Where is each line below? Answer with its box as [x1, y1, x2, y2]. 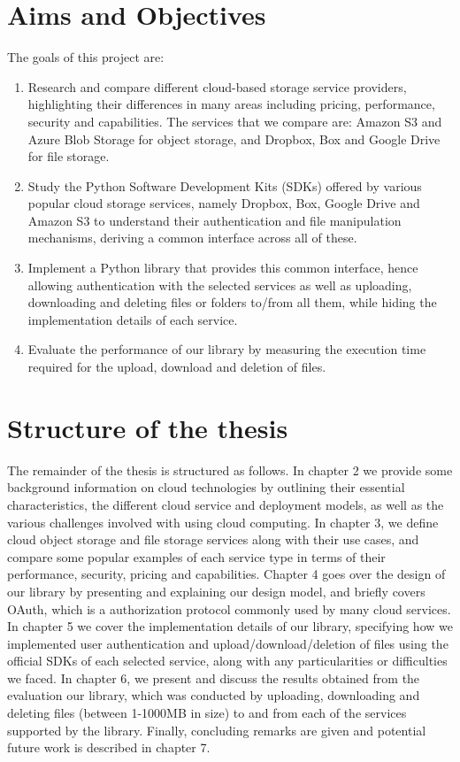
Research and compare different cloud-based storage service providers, [27, 77, 407, 96]
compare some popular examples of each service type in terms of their [7, 547, 386, 566]
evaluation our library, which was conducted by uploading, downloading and [7, 686, 420, 704]
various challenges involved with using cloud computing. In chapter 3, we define [7, 512, 439, 531]
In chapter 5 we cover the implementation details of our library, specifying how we [7, 617, 453, 635]
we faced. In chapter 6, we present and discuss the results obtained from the [7, 668, 420, 687]
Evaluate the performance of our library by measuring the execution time [27, 340, 426, 358]
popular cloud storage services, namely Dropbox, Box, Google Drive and [27, 194, 420, 212]
